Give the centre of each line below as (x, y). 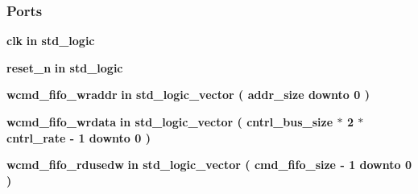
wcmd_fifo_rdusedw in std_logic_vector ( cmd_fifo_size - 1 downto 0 (209, 165)
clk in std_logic (51, 41)
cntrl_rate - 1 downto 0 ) (79, 137)
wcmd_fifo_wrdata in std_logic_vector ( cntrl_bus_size (170, 122)
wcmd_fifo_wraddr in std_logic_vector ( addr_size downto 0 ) (188, 95)
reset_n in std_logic (65, 67)
